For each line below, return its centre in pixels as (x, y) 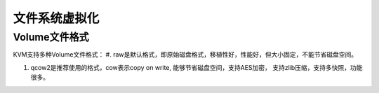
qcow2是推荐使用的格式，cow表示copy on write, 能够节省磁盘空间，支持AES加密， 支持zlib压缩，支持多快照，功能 (197, 67)
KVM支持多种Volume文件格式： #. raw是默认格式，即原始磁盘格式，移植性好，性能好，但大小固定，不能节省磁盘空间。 (185, 55)
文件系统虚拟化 (56, 18)
